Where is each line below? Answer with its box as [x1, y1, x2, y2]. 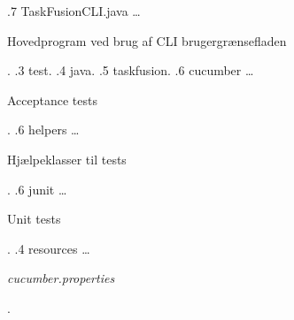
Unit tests [7, 210, 61, 228]
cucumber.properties [7, 269, 115, 287]
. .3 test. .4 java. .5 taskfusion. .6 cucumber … [7, 61, 254, 80]
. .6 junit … [7, 179, 67, 198]
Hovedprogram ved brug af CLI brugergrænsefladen [7, 31, 287, 50]
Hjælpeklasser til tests [7, 149, 127, 168]
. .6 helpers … [7, 120, 80, 139]
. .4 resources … [7, 239, 90, 257]
